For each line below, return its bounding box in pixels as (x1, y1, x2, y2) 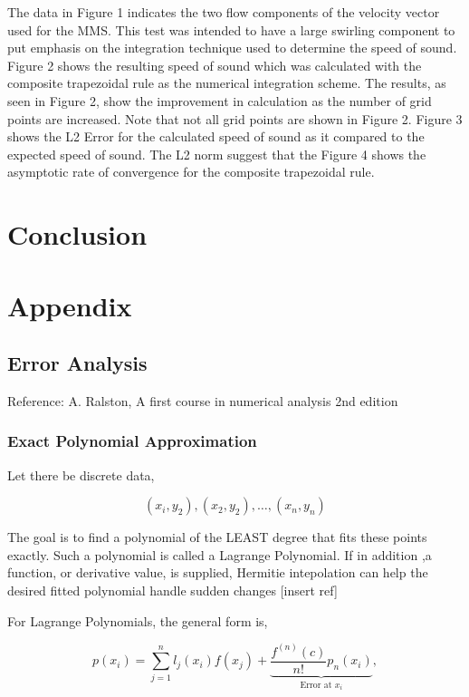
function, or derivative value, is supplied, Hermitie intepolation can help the (7, 563, 428, 582)
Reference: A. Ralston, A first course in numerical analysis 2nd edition (7, 391, 398, 410)
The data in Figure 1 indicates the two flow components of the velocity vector (7, 3, 440, 21)
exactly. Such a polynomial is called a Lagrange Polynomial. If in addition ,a (7, 545, 432, 564)
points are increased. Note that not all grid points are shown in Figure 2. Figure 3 (7, 109, 463, 128)
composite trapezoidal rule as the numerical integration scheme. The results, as (7, 73, 446, 92)
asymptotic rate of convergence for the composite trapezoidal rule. (7, 162, 375, 181)
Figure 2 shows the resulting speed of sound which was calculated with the (7, 55, 422, 74)
